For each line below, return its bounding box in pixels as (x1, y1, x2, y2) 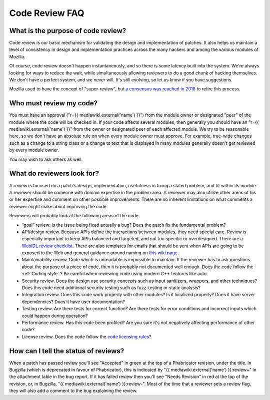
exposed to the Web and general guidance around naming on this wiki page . (21, 250, 179, 256)
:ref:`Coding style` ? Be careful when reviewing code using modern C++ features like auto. (21, 271, 208, 277)
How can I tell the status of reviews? (9, 347, 124, 355)
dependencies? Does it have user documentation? (21, 299, 125, 305)
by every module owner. (9, 147, 59, 153)
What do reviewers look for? (9, 169, 99, 178)
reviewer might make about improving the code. (9, 203, 108, 209)
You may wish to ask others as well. (9, 156, 83, 162)
